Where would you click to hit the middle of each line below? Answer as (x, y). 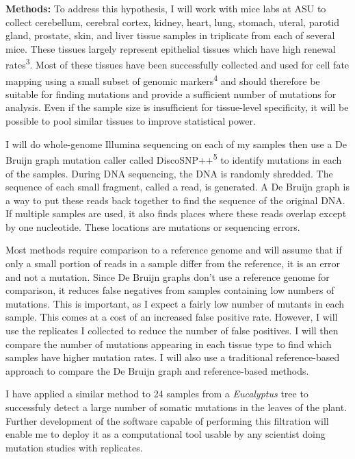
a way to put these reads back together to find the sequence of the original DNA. (175, 200)
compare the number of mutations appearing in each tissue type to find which (169, 344)
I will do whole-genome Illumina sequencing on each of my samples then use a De (176, 144)
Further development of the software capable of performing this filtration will (167, 420)
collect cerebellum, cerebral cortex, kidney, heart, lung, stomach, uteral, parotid (173, 22)
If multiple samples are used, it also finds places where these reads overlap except (176, 213)
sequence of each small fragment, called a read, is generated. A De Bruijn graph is (177, 187)
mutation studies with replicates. (74, 447)
